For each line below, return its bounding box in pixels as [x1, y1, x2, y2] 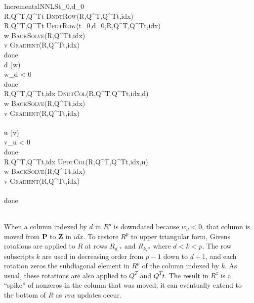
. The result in [165, 270, 209, 280]
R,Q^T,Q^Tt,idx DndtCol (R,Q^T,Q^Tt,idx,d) [4, 88, 149, 99]
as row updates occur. [55, 290, 122, 300]
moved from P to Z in [4, 231, 72, 241]
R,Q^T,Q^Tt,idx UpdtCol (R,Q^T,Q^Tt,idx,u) [4, 156, 148, 166]
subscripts [4, 251, 34, 261]
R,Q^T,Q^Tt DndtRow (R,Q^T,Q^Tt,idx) [4, 10, 133, 21]
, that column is [202, 221, 250, 232]
